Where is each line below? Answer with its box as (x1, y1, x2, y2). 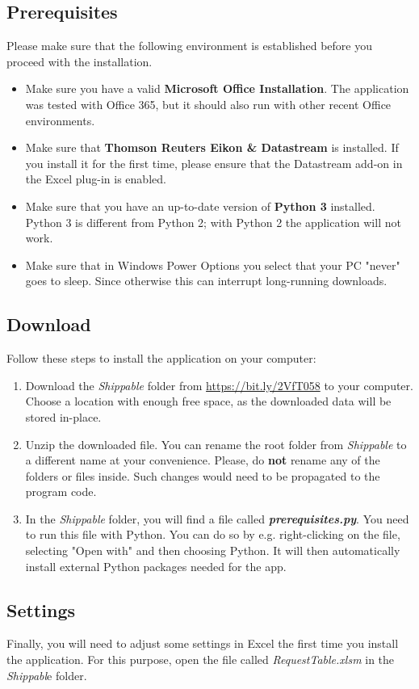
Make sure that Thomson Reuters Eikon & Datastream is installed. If (25, 139, 399, 156)
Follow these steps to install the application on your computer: (6, 350, 316, 367)
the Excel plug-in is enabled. (25, 170, 166, 187)
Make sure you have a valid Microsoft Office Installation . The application (25, 80, 409, 97)
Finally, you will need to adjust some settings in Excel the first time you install (6, 635, 399, 652)
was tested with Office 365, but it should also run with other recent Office (25, 95, 392, 112)
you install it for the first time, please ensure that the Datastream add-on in (25, 154, 403, 171)
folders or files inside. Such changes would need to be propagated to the (25, 467, 380, 484)
